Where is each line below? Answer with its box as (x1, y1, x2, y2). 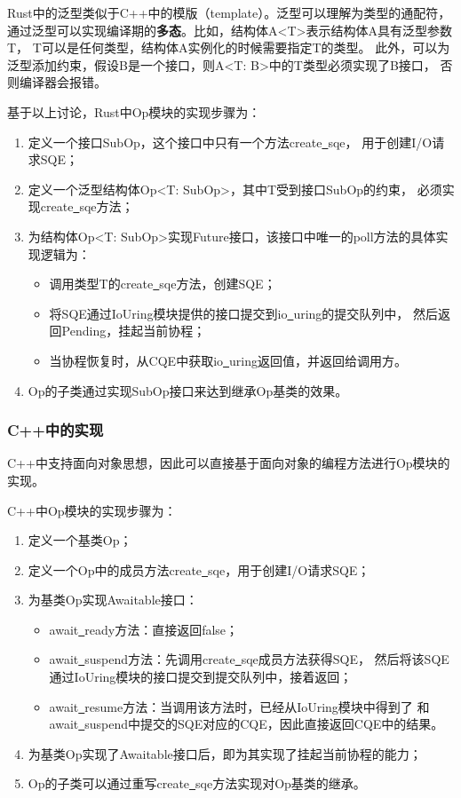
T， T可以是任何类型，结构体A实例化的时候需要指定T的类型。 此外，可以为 (7, 38, 450, 57)
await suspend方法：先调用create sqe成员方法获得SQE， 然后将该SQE (49, 650, 449, 668)
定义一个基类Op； (28, 531, 132, 549)
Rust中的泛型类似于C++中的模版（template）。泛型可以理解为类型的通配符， (7, 4, 451, 21)
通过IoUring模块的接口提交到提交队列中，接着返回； (49, 668, 353, 686)
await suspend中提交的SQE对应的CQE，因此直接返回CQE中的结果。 (49, 715, 444, 733)
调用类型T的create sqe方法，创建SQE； (49, 274, 276, 293)
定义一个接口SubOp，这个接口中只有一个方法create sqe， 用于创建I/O (28, 132, 433, 151)
